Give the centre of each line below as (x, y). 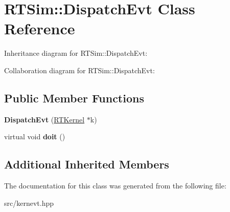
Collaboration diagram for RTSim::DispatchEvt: (79, 70)
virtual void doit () (35, 136)
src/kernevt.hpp (29, 203)
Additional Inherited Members (87, 164)
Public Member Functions (74, 98)
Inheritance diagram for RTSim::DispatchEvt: (76, 53)
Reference (40, 28)
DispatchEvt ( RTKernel (44, 119)
